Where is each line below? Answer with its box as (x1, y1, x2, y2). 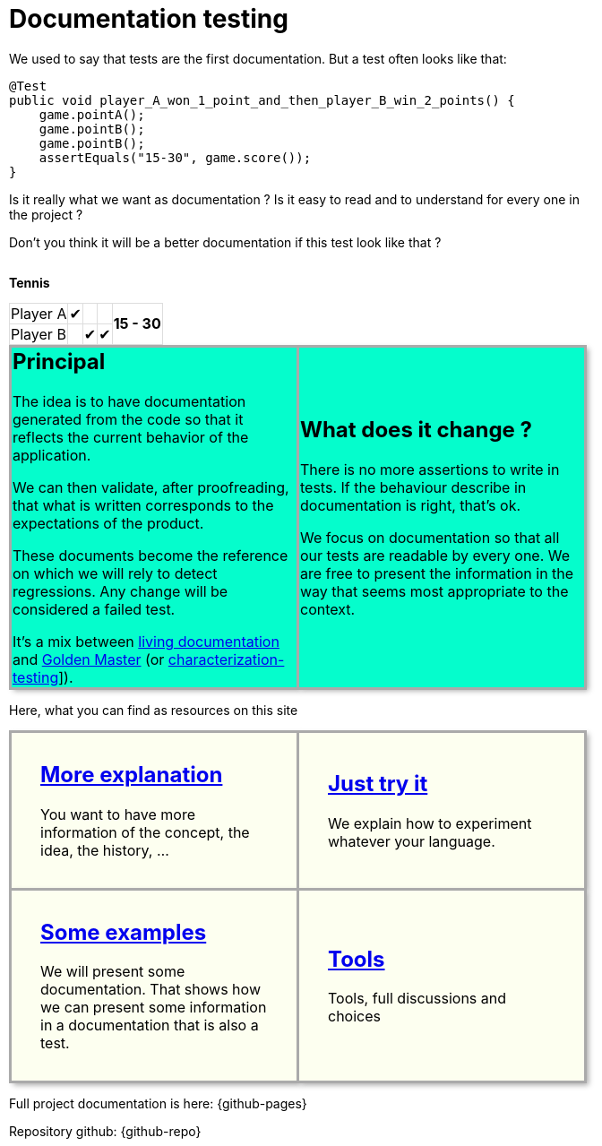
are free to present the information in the (300, 564, 574, 582)
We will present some (40, 962, 185, 981)
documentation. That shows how (40, 980, 261, 999)
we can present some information (40, 998, 267, 1017)
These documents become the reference (13, 546, 288, 564)
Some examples (40, 918, 207, 945)
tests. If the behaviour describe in (300, 478, 527, 496)
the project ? (9, 206, 83, 222)
